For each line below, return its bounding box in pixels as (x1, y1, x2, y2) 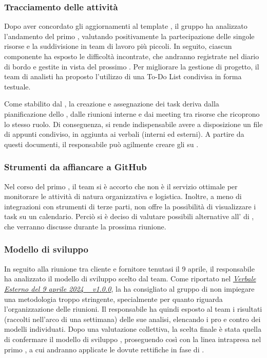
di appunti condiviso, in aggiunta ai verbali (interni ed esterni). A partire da (4, 129, 244, 139)
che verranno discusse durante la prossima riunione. (4, 221, 166, 231)
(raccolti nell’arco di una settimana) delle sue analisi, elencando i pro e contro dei (4, 313, 261, 324)
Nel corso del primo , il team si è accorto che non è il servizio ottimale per (4, 181, 238, 191)
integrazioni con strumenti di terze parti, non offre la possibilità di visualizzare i (4, 201, 256, 211)
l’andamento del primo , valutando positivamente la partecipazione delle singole (4, 30, 255, 41)
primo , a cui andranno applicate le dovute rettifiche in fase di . (4, 344, 204, 354)
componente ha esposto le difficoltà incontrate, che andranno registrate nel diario (4, 51, 259, 61)
